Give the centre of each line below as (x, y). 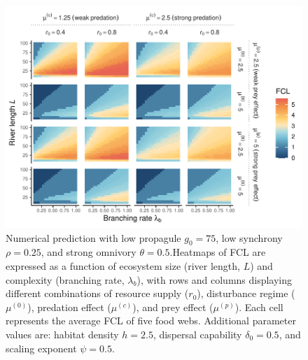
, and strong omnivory (89, 252)
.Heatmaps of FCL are (218, 252)
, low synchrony (249, 237)
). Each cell (259, 307)
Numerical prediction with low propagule (93, 237)
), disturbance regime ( (246, 293)
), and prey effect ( (173, 307)
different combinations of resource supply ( (97, 293)
